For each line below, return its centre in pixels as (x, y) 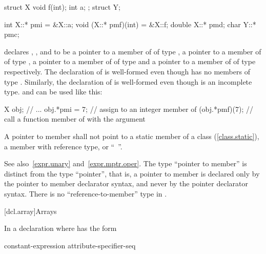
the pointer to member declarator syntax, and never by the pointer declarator (126, 183)
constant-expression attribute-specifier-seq (70, 245)
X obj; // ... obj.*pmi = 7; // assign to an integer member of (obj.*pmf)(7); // (129, 109)
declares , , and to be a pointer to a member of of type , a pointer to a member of (133, 51)
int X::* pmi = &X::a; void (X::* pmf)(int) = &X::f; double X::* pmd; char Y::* (130, 24)
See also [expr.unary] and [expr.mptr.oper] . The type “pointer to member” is (126, 163)
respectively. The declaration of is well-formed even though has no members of (127, 71)
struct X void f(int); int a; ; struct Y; (62, 7)
